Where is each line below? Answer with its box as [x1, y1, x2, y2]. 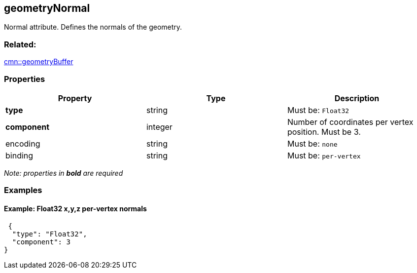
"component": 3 [12, 237, 70, 246]
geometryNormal [4, 2, 90, 14]
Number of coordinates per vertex [287, 117, 414, 127]
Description [334, 93, 380, 103]
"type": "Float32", [12, 230, 87, 238]
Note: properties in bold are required [4, 168, 123, 177]
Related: [4, 39, 36, 49]
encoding [5, 138, 40, 149]
